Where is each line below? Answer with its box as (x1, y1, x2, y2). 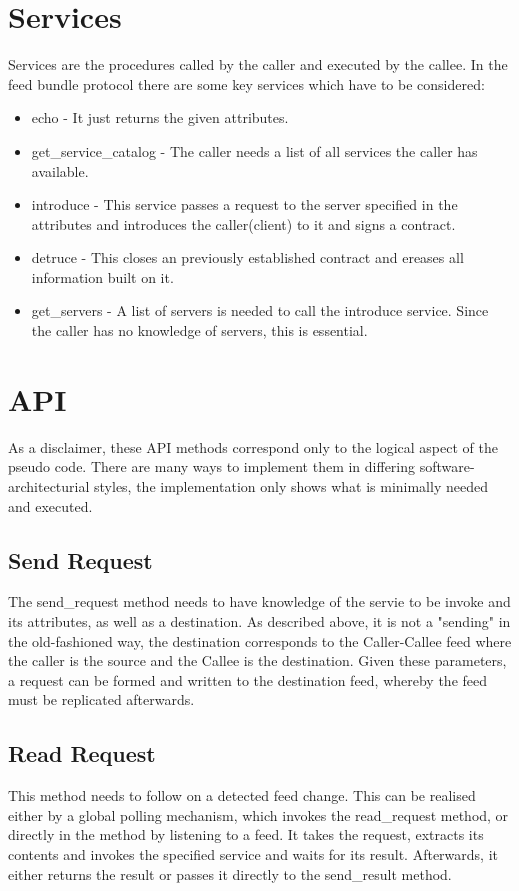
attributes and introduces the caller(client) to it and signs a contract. (31, 213, 456, 234)
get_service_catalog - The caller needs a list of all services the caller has (31, 140, 478, 161)
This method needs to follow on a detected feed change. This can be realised (8, 785, 476, 806)
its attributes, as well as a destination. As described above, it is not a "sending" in (8, 610, 511, 631)
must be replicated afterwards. (8, 689, 195, 710)
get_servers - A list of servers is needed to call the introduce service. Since (31, 300, 489, 321)
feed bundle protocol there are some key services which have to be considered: (8, 73, 485, 94)
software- (419, 456, 475, 477)
